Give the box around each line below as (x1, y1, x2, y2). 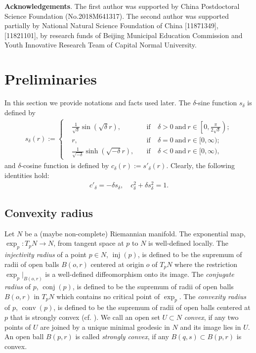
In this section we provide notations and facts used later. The (4, 97, 191, 108)
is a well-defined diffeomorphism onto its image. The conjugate (45, 269, 234, 279)
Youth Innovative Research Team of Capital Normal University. (4, 40, 197, 50)
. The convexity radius (179, 291, 247, 301)
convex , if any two (184, 312, 239, 322)
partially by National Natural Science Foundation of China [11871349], (4, 20, 218, 31)
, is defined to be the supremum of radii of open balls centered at (53, 302, 251, 312)
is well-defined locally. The (148, 238, 228, 248)
